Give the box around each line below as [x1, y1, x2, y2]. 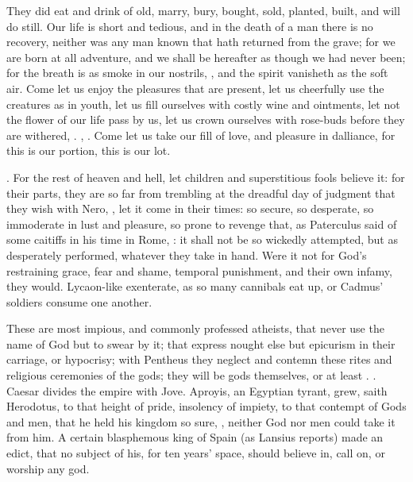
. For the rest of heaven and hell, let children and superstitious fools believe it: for [6, 168, 405, 185]
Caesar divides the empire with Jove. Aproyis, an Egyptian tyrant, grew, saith [6, 382, 388, 399]
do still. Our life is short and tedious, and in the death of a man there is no [6, 17, 373, 34]
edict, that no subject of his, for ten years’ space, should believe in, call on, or [6, 445, 385, 461]
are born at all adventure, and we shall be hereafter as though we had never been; [6, 48, 406, 65]
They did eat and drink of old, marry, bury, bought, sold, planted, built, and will [6, 2, 400, 18]
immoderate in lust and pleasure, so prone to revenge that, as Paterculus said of [6, 215, 397, 232]
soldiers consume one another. [6, 293, 152, 310]
